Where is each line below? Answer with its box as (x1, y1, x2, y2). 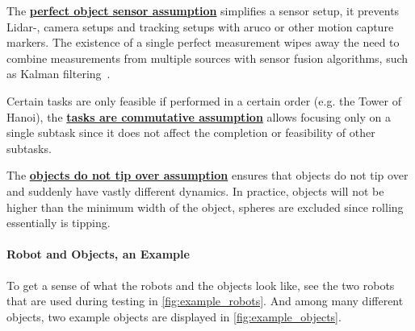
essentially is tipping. (6, 214, 111, 231)
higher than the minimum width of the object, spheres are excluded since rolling (6, 198, 404, 215)
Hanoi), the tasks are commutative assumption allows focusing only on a (6, 108, 391, 125)
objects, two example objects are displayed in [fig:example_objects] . (6, 308, 342, 325)
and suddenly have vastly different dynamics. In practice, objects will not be (6, 182, 384, 199)
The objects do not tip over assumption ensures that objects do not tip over (6, 167, 409, 184)
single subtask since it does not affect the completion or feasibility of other (6, 124, 375, 141)
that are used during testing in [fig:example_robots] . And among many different (6, 292, 404, 309)
